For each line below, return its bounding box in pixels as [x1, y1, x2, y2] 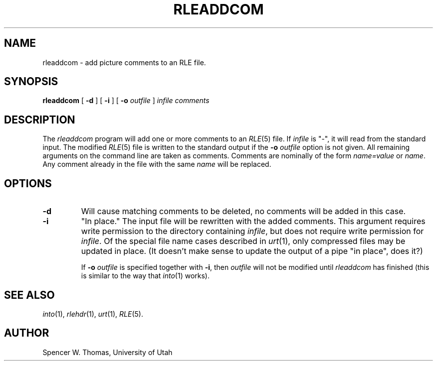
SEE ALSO [4, 288, 55, 301]
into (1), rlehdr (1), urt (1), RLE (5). [42, 309, 143, 318]
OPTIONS [4, 177, 52, 190]
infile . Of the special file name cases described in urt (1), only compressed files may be [81, 236, 406, 246]
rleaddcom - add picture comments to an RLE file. [42, 58, 206, 67]
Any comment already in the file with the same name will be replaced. [42, 160, 271, 169]
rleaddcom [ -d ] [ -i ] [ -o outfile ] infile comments [42, 96, 210, 105]
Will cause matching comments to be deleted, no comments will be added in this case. [81, 206, 406, 217]
